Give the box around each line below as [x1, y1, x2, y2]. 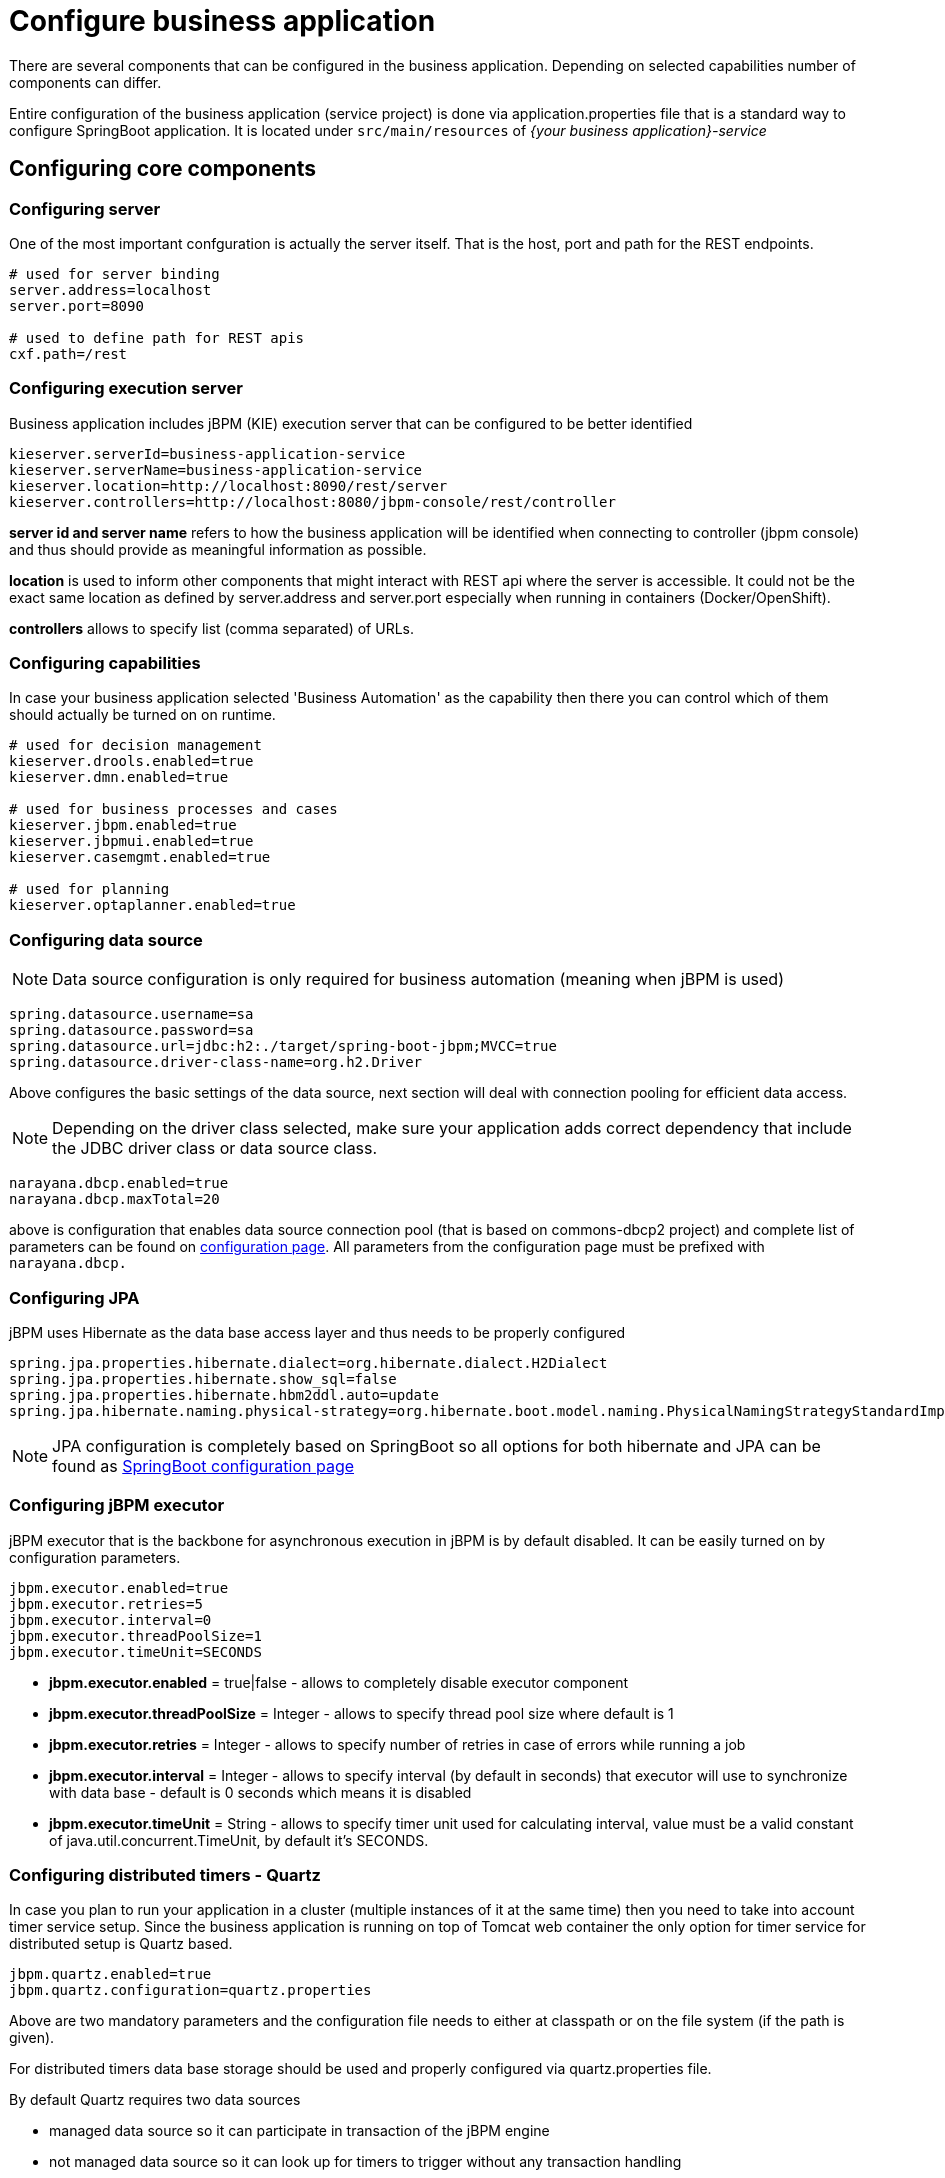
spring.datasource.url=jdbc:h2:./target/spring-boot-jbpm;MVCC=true [9, 1038, 557, 1055]
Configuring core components [9, 156, 316, 182]
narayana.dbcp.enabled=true [9, 1175, 229, 1192]
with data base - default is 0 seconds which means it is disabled [49, 1783, 472, 1801]
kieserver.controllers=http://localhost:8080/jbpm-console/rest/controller [9, 493, 616, 510]
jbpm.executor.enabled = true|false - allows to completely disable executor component [49, 1673, 629, 1691]
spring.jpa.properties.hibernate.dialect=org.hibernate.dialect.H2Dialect [9, 1354, 608, 1371]
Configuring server [9, 198, 161, 219]
